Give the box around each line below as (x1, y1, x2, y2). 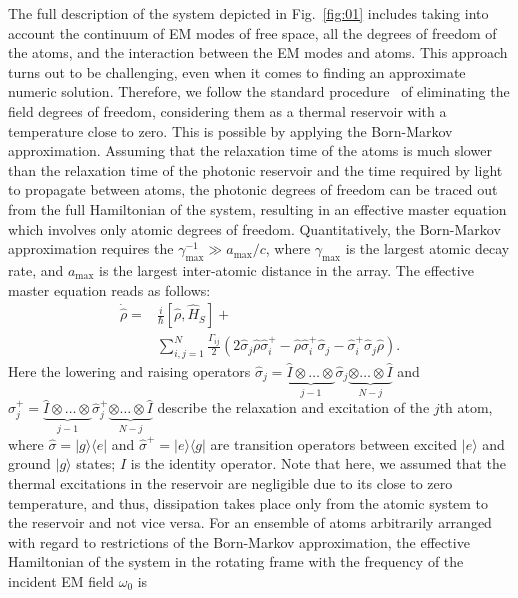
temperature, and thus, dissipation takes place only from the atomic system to (8, 492, 489, 513)
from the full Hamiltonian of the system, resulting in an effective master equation (8, 198, 507, 219)
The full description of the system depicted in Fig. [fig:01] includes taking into (8, 3, 489, 23)
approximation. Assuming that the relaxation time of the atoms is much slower (8, 140, 492, 161)
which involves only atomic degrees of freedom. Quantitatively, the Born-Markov (8, 218, 501, 239)
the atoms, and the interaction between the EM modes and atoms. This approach (8, 42, 508, 63)
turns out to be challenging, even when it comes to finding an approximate (8, 61, 466, 82)
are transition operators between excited (210, 433, 458, 454)
